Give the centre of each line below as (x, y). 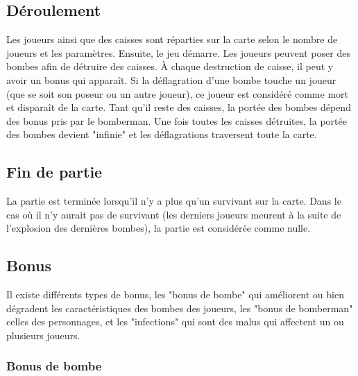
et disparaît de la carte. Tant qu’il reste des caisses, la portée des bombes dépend (179, 107)
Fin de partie (54, 172)
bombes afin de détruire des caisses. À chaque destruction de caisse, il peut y (170, 66)
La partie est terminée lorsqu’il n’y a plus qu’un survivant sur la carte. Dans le (174, 201)
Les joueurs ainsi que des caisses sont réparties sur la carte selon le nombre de (172, 39)
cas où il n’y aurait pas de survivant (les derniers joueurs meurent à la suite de (174, 214)
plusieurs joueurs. (43, 335)
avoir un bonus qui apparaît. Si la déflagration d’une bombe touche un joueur (171, 79)
